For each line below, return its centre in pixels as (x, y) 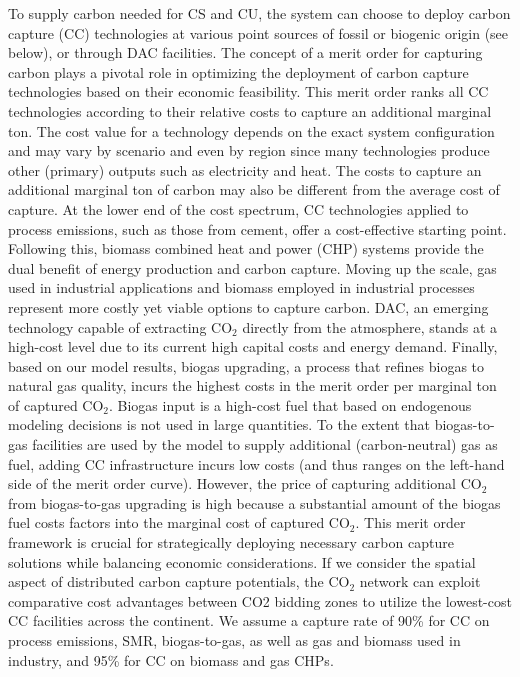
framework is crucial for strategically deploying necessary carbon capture (231, 542)
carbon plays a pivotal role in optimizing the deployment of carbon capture (238, 71)
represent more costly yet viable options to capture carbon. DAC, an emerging (248, 306)
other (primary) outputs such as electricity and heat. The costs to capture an (245, 169)
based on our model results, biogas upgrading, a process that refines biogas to (246, 365)
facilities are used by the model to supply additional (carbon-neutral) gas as (265, 444)
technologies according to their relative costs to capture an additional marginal (250, 110)
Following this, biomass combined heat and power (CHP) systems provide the (246, 248)
